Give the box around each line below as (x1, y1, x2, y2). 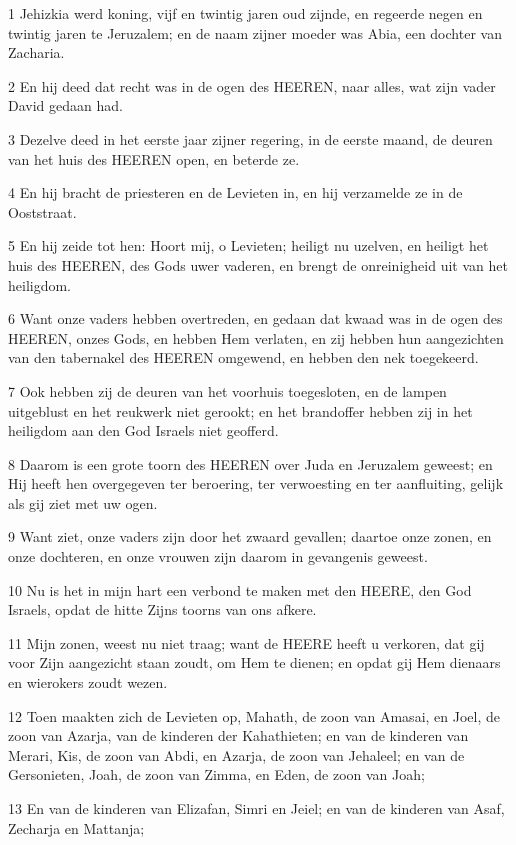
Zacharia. (8, 42, 65, 63)
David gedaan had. (8, 95, 123, 116)
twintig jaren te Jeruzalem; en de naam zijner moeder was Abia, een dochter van (8, 22, 502, 43)
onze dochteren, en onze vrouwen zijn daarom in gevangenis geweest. (8, 546, 428, 567)
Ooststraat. (8, 201, 77, 222)
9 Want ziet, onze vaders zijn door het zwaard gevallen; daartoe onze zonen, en (8, 526, 492, 547)
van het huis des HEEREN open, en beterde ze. (8, 148, 300, 169)
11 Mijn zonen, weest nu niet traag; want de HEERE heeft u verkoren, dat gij (8, 632, 485, 653)
